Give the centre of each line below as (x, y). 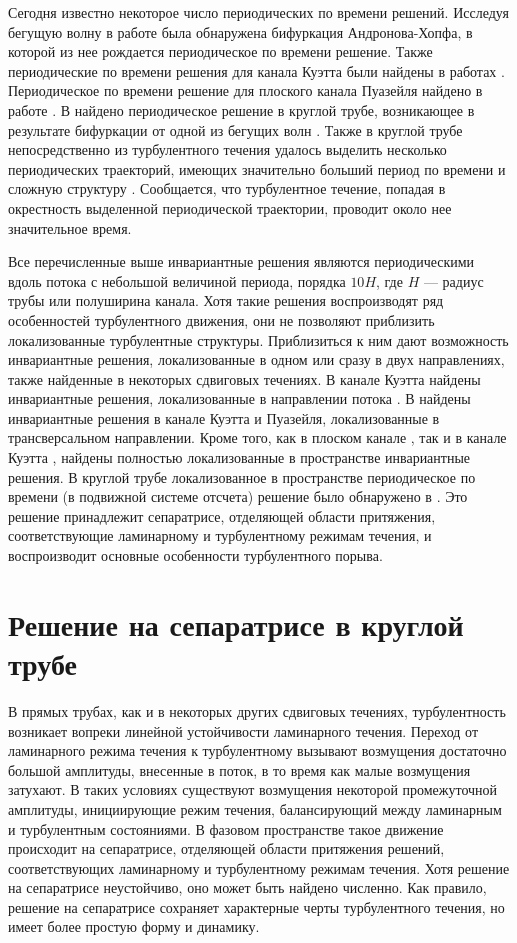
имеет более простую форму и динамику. (134, 926)
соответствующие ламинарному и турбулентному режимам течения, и (220, 535)
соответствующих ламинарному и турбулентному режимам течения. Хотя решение (259, 867)
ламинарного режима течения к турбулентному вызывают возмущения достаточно (257, 750)
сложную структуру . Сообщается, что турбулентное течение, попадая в (227, 188)
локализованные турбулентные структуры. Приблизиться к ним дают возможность (258, 339)
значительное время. (70, 227)
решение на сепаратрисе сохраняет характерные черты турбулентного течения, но (256, 906)
